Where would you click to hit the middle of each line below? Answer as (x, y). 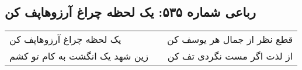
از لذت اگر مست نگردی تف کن (230, 56)
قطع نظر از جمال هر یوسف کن (230, 39)
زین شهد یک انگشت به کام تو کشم (79, 56)
